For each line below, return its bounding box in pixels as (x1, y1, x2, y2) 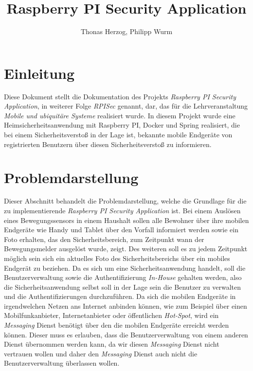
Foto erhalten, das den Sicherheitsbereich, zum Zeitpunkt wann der (4, 234, 204, 244)
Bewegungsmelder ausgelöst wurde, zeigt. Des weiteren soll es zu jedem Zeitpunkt (4, 243, 248, 254)
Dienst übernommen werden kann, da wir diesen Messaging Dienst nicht (4, 339, 219, 349)
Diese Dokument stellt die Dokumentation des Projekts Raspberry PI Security (4, 91, 236, 101)
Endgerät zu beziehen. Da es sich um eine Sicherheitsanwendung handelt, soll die (4, 262, 246, 273)
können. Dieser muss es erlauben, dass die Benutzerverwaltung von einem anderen (4, 329, 248, 339)
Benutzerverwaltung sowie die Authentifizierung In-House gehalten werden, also (4, 272, 242, 282)
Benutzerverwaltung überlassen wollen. (4, 358, 120, 368)
